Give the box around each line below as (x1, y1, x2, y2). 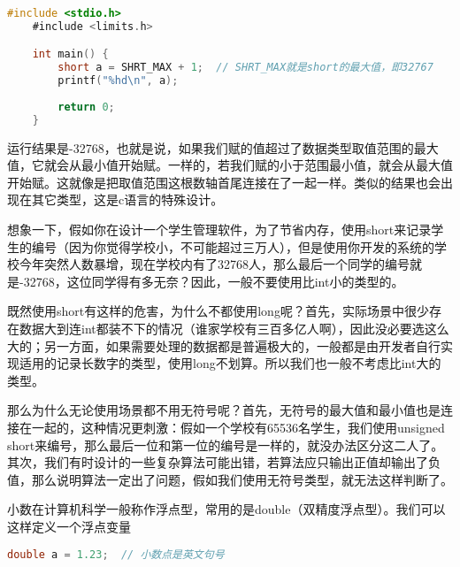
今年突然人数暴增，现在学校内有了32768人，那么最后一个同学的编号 (19, 255, 410, 273)
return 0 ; (57, 100, 115, 113)
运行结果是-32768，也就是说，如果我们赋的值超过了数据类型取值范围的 (7, 138, 414, 157)
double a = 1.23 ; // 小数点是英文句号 (7, 548, 225, 561)
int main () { (32, 48, 109, 61)
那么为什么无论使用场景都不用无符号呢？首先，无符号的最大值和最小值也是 (7, 401, 441, 419)
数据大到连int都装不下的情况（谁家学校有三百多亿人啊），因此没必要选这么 (19, 319, 449, 337)
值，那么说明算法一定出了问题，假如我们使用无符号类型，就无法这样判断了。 (7, 470, 453, 488)
